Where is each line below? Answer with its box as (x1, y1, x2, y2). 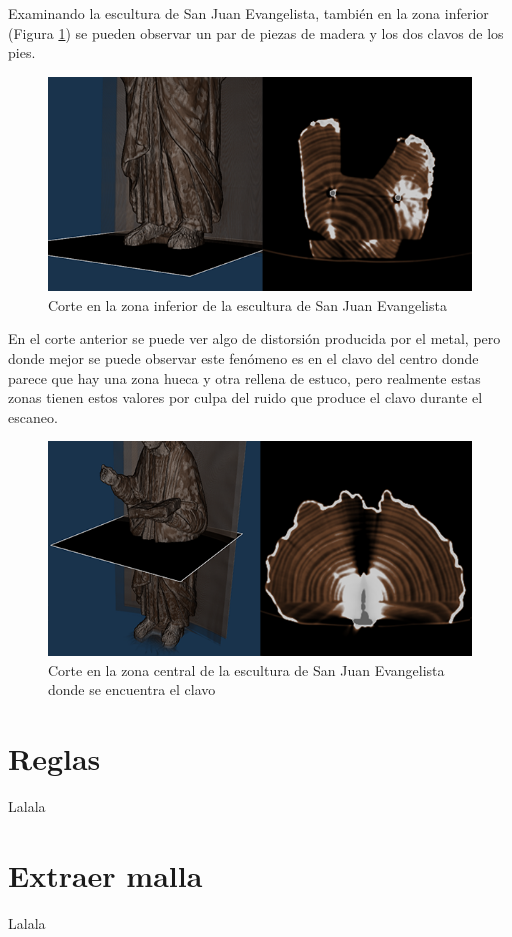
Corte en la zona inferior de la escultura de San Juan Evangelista (48, 294, 447, 315)
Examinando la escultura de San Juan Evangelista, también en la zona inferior (8, 3, 489, 23)
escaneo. (8, 406, 58, 427)
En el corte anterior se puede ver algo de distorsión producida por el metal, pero (8, 328, 501, 349)
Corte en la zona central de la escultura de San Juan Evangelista (48, 659, 445, 680)
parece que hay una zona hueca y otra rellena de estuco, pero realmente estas (8, 367, 481, 388)
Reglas (8, 737, 101, 778)
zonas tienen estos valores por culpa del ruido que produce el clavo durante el (8, 387, 483, 408)
